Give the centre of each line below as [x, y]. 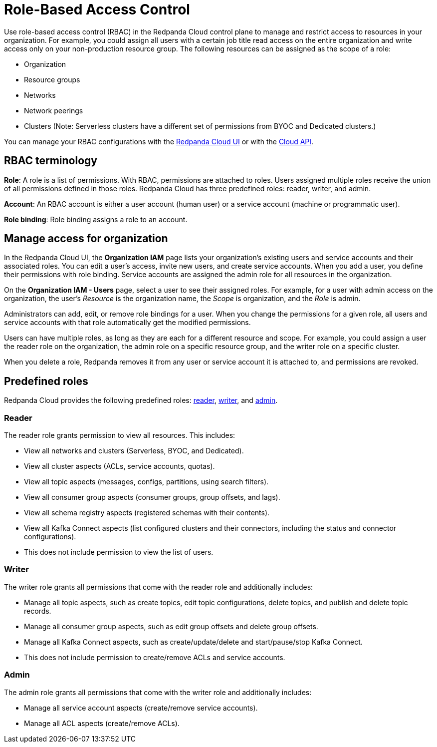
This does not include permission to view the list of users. [119, 552]
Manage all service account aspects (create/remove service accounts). [141, 708]
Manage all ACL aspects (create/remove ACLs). [102, 723]
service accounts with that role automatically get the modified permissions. [127, 323]
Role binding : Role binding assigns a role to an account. [96, 219]
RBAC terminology [51, 161]
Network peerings [54, 110]
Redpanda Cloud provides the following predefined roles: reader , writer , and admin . [141, 400]
